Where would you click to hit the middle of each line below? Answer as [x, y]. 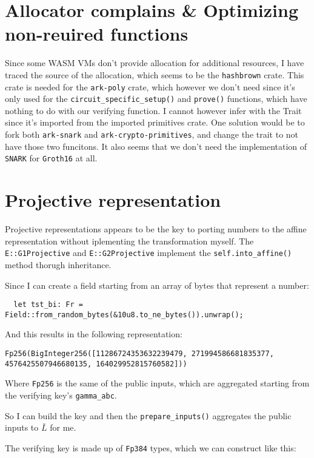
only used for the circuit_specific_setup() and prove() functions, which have [156, 99]
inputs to [22, 427]
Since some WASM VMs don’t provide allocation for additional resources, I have [155, 63]
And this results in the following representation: [94, 334]
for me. [63, 427]
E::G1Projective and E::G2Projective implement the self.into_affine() [149, 253]
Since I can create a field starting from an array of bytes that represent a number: [157, 285]
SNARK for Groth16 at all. [51, 158]
